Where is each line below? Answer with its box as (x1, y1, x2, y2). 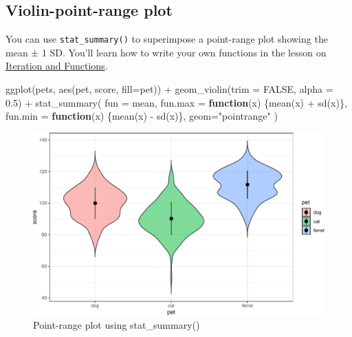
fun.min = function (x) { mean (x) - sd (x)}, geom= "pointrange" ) (5, 109, 278, 123)
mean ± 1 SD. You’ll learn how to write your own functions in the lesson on (5, 45, 327, 59)
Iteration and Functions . (5, 58, 108, 73)
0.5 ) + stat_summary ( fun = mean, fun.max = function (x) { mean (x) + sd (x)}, (5, 95, 347, 109)
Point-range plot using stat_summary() (33, 318, 200, 332)
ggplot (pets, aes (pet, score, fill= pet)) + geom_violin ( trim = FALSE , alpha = (5, 82, 333, 96)
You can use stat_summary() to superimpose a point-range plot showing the (5, 32, 328, 46)
